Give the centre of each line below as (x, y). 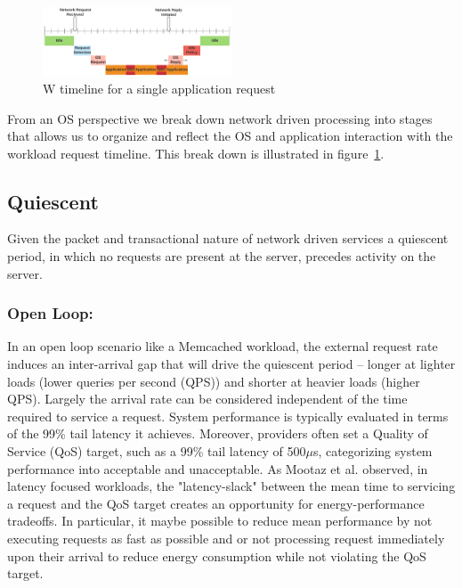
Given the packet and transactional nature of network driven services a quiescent (228, 238)
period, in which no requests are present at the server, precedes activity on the (222, 256)
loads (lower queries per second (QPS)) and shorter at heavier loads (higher (214, 381)
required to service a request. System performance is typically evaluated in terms (228, 416)
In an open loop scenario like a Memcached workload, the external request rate (223, 346)
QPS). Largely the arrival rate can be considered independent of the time (207, 399)
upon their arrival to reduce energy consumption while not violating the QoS (217, 555)
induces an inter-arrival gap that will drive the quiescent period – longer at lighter (231, 364)
